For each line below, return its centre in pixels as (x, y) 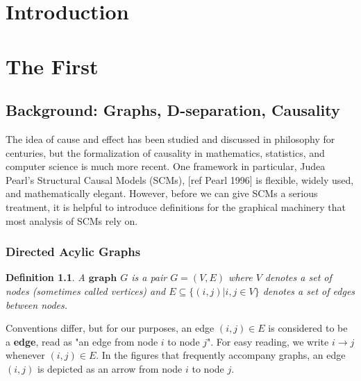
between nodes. (37, 304)
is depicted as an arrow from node (110, 368)
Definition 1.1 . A (45, 277)
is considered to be (308, 328)
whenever (25, 355)
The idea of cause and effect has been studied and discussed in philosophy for (170, 138)
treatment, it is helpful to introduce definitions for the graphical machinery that (176, 206)
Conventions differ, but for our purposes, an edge (110, 328)
